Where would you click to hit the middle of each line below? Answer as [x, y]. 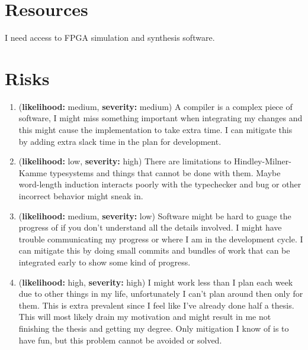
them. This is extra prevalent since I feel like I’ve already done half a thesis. [156, 305]
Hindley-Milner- [263, 161]
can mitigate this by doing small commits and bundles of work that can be [154, 250]
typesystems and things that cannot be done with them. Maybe [165, 172]
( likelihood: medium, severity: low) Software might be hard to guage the [155, 215]
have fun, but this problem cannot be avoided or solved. [120, 340]
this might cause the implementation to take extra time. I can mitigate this [155, 130]
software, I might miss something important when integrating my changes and [161, 118]
